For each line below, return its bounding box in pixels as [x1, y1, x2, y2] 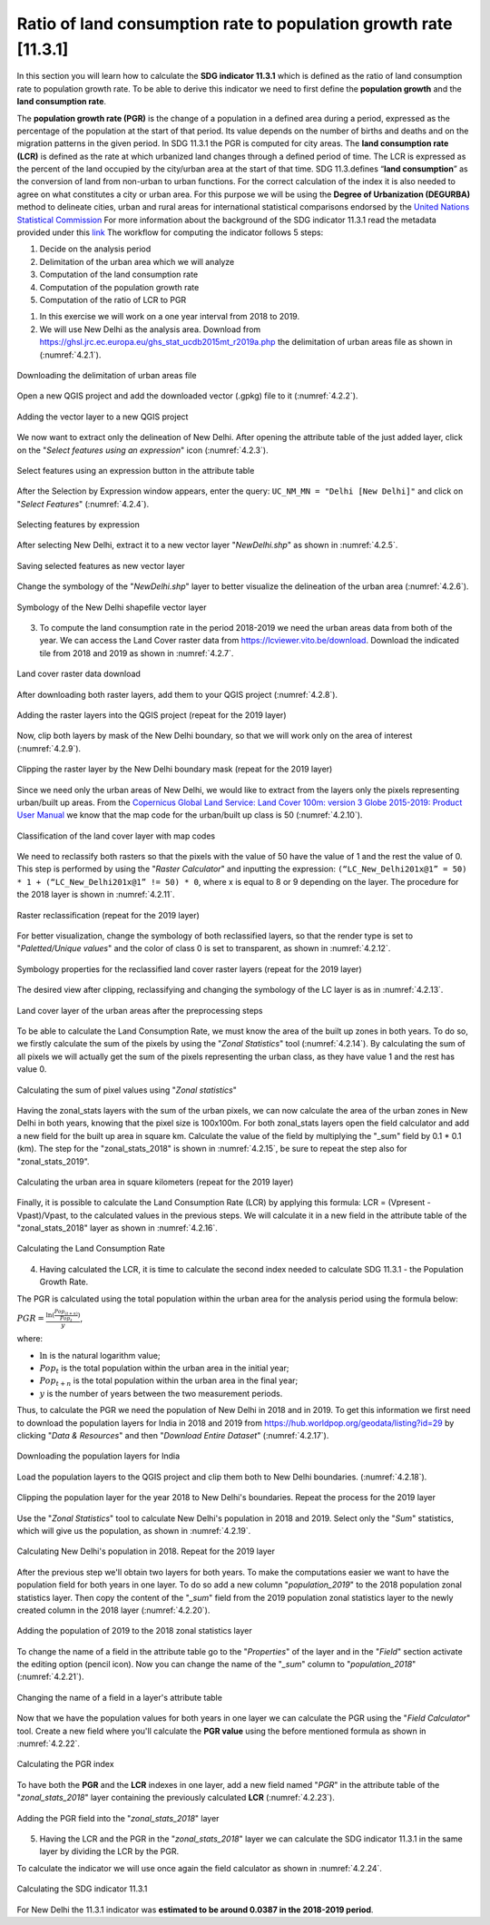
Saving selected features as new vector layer [16, 560, 185, 571]
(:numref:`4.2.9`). [16, 742, 82, 753]
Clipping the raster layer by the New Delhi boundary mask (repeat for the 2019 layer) [16, 763, 333, 775]
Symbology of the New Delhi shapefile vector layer [16, 602, 208, 613]
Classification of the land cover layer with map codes [16, 830, 216, 841]
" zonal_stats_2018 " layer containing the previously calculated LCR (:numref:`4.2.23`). [16, 1792, 335, 1803]
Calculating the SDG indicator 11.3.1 [16, 1883, 148, 1894]
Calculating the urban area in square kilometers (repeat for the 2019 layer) [16, 1176, 294, 1187]
